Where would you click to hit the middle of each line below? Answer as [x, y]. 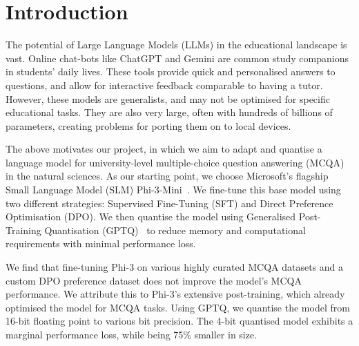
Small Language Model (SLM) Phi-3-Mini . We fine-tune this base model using [173, 190]
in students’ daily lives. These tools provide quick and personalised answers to [171, 71]
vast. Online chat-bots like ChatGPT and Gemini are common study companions [177, 58]
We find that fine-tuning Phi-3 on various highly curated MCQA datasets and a [175, 267]
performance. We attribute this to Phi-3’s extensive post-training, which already [175, 294]
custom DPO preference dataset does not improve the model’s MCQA [154, 280]
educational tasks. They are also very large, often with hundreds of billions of [169, 112]
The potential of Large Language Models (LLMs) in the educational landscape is [176, 45]
